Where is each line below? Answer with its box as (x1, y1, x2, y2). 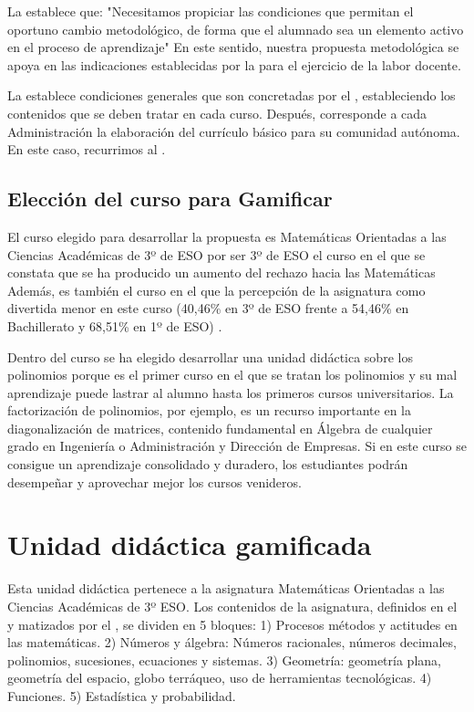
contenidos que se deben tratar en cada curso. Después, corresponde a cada (7, 103, 428, 122)
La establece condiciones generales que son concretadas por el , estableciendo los (7, 86, 456, 105)
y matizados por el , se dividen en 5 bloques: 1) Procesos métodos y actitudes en (7, 614, 458, 633)
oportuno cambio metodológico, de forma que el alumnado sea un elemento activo (7, 19, 464, 38)
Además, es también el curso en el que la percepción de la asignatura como (7, 280, 426, 299)
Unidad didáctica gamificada (7, 526, 372, 563)
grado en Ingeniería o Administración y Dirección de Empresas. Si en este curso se (7, 436, 467, 455)
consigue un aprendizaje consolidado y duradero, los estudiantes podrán (7, 455, 408, 474)
